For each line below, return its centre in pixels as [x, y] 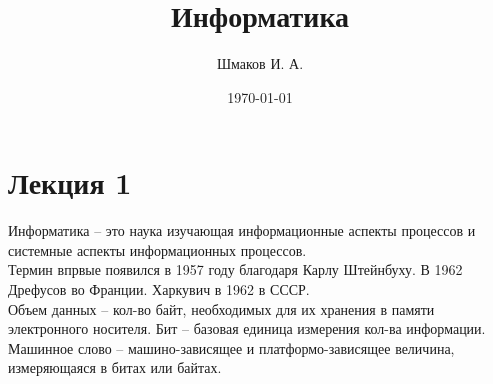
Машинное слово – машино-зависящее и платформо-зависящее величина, [231, 347]
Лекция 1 [70, 182]
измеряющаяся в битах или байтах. [115, 367]
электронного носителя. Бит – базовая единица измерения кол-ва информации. [247, 328]
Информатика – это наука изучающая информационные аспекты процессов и [242, 230]
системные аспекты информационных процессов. [157, 249]
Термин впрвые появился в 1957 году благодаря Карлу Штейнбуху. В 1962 [235, 269]
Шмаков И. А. [260, 63]
